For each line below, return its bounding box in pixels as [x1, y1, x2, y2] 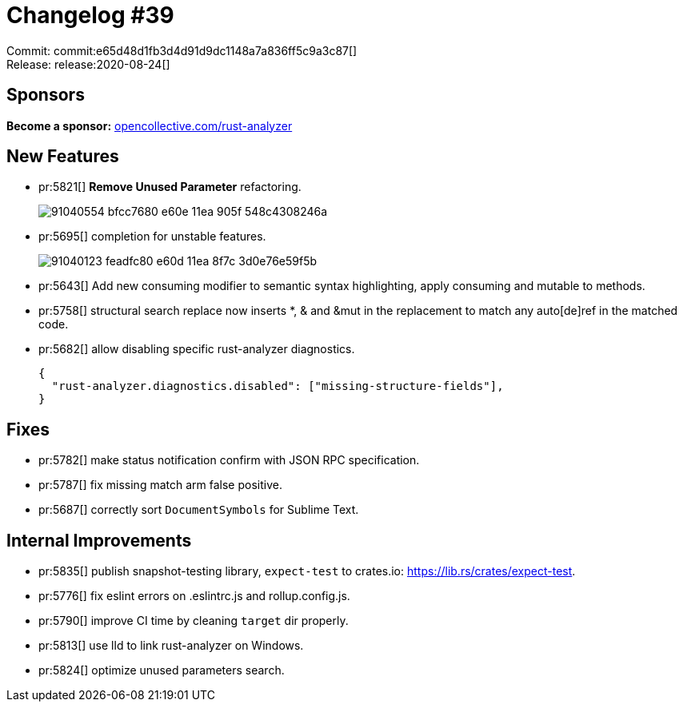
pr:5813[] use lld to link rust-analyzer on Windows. [38, 638, 304, 653]
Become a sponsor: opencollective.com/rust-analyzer [6, 118, 293, 133]
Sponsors [6, 85, 85, 105]
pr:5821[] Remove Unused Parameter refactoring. [38, 180, 302, 194]
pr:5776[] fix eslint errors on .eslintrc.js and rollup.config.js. [38, 589, 350, 603]
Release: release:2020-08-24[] [6, 57, 170, 71]
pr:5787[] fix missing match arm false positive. [38, 478, 282, 492]
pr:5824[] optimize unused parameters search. [38, 663, 285, 678]
